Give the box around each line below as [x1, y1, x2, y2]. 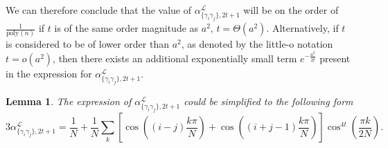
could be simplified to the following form [184, 94, 353, 109]
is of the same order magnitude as [54, 21, 199, 35]
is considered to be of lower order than [6, 37, 169, 51]
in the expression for [6, 66, 92, 81]
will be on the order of [243, 3, 339, 17]
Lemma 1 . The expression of [6, 94, 132, 109]
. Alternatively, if [266, 21, 339, 35]
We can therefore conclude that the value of [6, 3, 192, 17]
